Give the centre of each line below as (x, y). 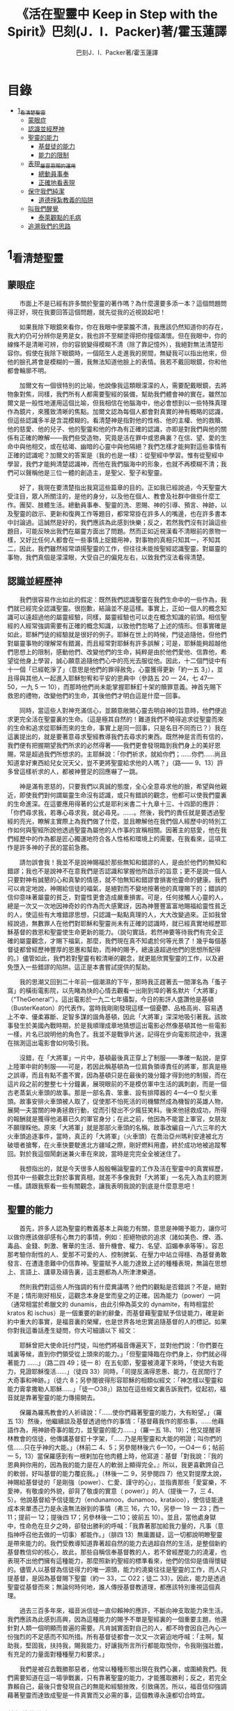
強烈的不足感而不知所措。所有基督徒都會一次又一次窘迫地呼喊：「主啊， (115, 1636)
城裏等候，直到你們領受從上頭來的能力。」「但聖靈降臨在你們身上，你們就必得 (117, 1354)
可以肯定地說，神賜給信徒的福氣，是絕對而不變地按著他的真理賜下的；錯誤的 (117, 888)
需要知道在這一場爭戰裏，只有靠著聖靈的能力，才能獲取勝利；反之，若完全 (120, 1677)
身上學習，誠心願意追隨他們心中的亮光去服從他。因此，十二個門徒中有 (126, 660)
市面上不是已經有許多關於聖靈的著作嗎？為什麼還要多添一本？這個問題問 (123, 303)
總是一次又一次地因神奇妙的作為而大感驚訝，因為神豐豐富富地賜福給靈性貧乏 (117, 905)
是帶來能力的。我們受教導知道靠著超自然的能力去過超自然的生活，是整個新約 (117, 1543)
